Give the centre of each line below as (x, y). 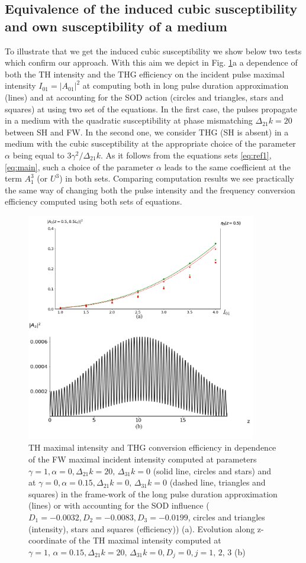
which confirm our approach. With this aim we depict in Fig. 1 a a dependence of (151, 62)
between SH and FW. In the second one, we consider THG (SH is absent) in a (147, 132)
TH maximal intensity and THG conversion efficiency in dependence (152, 447)
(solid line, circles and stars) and (212, 470)
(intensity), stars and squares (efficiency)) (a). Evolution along (142, 528)
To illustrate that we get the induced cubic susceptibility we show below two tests (153, 51)
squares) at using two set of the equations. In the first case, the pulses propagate (151, 109)
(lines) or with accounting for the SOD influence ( (119, 505)
